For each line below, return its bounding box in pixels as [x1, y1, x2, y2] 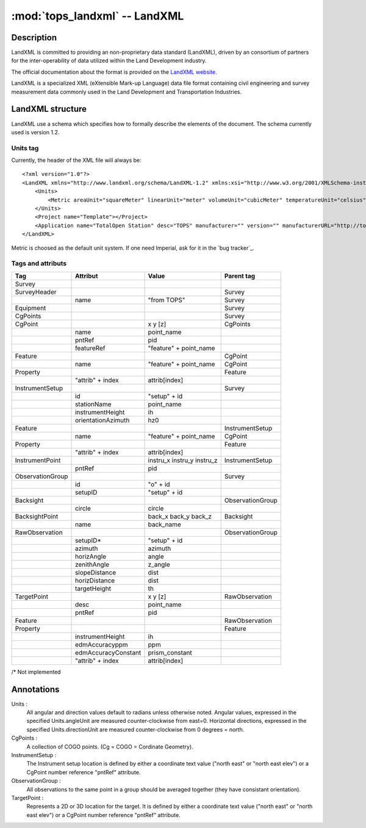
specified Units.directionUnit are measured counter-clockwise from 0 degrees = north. [26, 725, 245, 733]
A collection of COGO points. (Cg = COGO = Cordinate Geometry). [26, 743, 193, 750]
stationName [74, 400, 112, 409]
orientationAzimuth [74, 416, 130, 424]
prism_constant [148, 648, 192, 656]
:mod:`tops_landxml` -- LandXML [11, 9, 184, 23]
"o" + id [148, 480, 170, 488]
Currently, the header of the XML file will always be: [11, 156, 142, 164]
